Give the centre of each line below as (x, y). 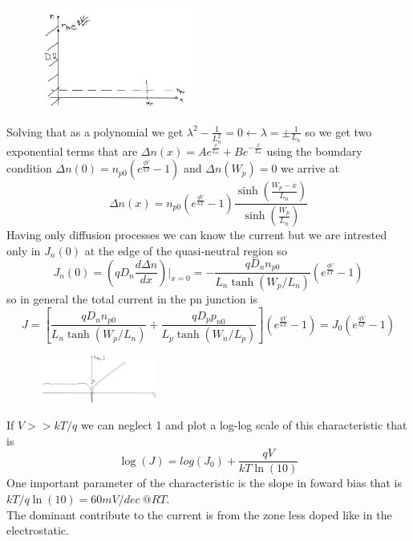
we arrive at (310, 168)
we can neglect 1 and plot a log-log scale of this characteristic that (244, 425)
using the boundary (314, 151)
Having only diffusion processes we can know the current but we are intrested (197, 235)
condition (29, 168)
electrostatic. (38, 530)
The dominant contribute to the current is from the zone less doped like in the (199, 514)
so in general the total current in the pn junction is (132, 298)
